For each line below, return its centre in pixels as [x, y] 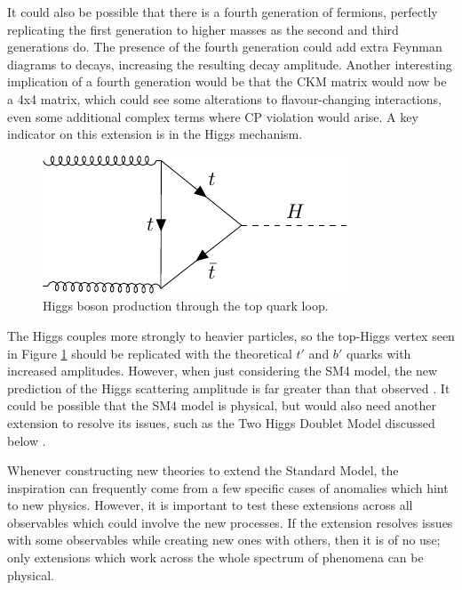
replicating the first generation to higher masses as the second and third [203, 29]
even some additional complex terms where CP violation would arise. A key [213, 116]
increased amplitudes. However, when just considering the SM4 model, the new [223, 371]
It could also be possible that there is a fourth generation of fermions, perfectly [223, 12]
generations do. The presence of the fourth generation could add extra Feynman [225, 47]
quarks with [378, 353]
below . [27, 440]
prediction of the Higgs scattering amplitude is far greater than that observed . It [229, 388]
